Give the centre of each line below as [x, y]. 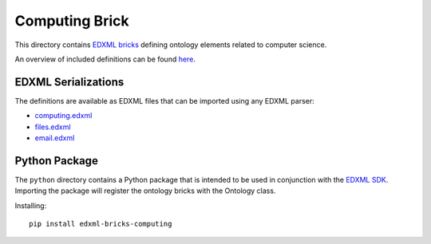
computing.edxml [63, 116]
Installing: [31, 205]
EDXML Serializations [69, 82]
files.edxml [53, 127]
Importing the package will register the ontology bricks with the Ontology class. [145, 191]
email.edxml [55, 138]
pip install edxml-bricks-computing [101, 224]
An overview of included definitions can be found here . [105, 59]
